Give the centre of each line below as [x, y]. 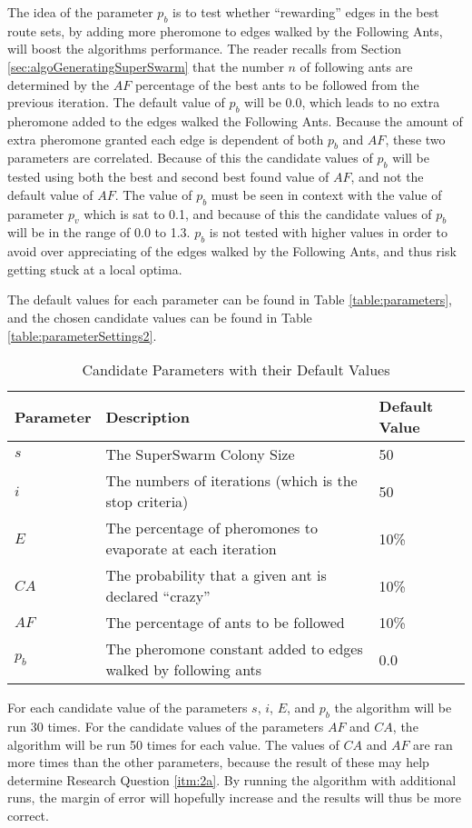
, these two [415, 139]
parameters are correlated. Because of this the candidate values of [190, 158]
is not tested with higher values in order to [328, 232]
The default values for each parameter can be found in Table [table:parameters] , [230, 299]
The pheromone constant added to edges [234, 649]
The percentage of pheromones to [211, 528]
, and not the [387, 177]
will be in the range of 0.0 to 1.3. [99, 232]
